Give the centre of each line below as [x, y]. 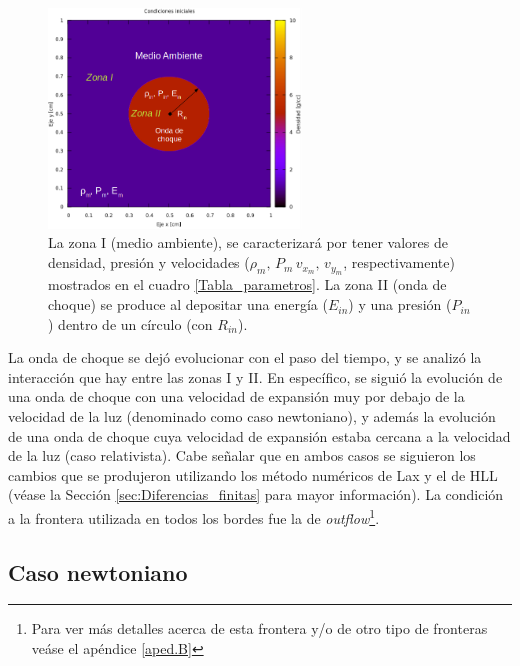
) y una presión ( [400, 304]
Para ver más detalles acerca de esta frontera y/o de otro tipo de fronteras [259, 628]
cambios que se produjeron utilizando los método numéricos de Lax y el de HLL [253, 474]
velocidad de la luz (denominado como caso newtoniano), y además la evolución [252, 416]
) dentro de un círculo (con [130, 323]
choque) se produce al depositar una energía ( [188, 304]
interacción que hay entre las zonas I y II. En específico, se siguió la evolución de [255, 376]
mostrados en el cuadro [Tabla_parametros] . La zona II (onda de [247, 284]
